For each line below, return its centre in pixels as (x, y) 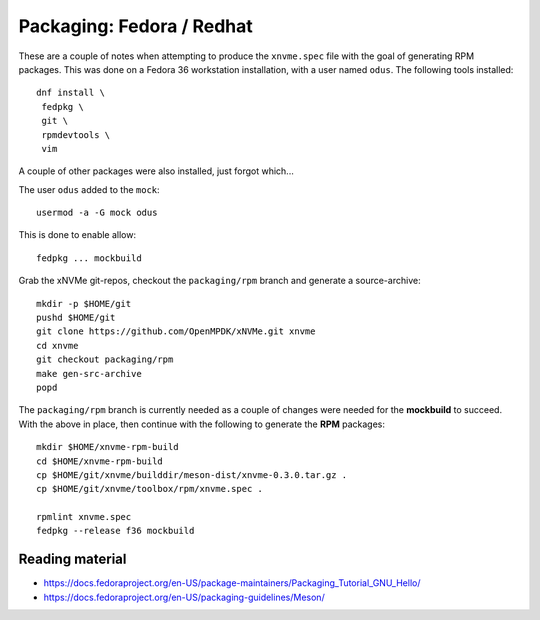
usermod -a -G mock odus (97, 213)
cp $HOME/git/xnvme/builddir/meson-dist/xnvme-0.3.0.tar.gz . (192, 474)
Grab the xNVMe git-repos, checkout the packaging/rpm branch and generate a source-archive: (219, 281)
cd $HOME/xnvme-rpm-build (100, 461)
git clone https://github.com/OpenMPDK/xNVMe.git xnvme (176, 331)
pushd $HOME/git (76, 318)
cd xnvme (57, 345)
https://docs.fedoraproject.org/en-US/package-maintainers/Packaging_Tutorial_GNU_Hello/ (232, 583)
